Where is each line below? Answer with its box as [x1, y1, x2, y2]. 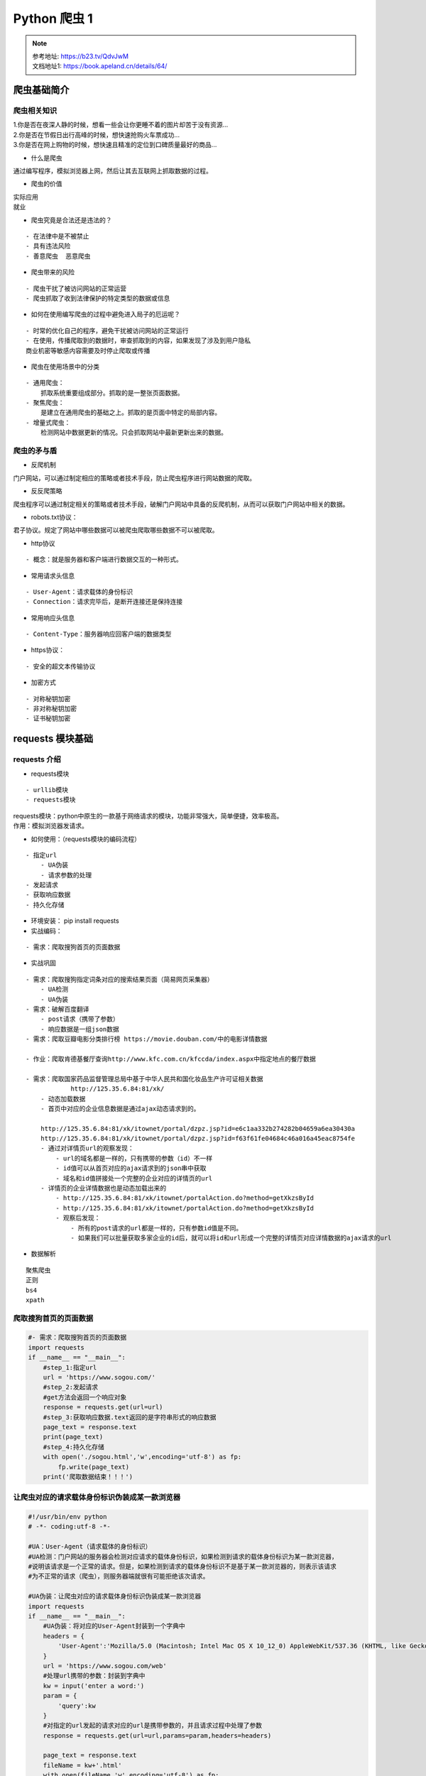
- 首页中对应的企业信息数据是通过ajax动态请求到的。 [40, 1105, 200, 1112]
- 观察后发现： [55, 1214, 101, 1222]
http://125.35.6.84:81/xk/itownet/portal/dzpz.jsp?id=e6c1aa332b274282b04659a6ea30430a [40, 1125, 355, 1132]
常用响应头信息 [31, 613, 75, 622]
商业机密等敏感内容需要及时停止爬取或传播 [26, 347, 151, 354]
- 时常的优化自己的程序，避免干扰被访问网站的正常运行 [26, 327, 189, 335]
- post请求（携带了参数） [40, 1015, 120, 1023]
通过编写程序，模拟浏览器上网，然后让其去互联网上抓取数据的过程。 [13, 167, 212, 175]
